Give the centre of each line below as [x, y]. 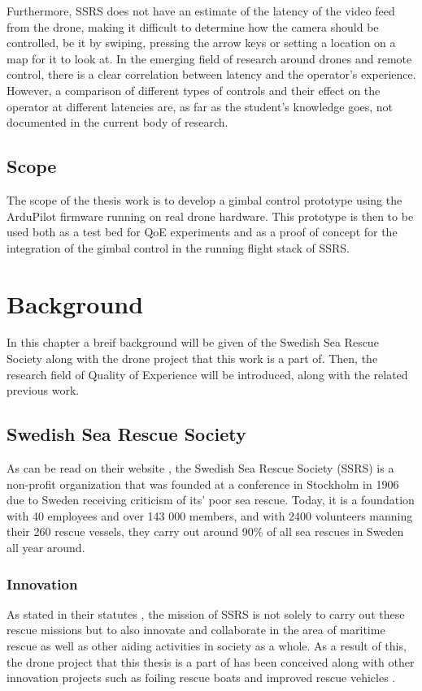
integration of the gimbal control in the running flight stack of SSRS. [178, 247]
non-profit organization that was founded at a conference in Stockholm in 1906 [203, 484]
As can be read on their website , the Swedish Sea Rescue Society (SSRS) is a [200, 468]
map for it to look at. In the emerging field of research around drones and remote [209, 58]
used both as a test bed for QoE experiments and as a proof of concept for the [202, 232]
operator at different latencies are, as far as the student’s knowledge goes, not [200, 106]
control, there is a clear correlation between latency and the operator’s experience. [211, 74]
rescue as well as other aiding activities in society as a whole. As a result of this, [207, 646]
